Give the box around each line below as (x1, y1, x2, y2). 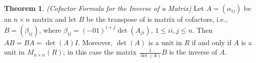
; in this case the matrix (63, 47, 136, 57)
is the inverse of (169, 47, 217, 57)
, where (38, 24, 61, 35)
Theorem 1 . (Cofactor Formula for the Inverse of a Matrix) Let (4, 3, 204, 13)
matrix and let (32, 14, 76, 24)
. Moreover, (77, 37, 113, 47)
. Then (192, 24, 213, 35)
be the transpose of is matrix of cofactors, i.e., (86, 14, 227, 24)
